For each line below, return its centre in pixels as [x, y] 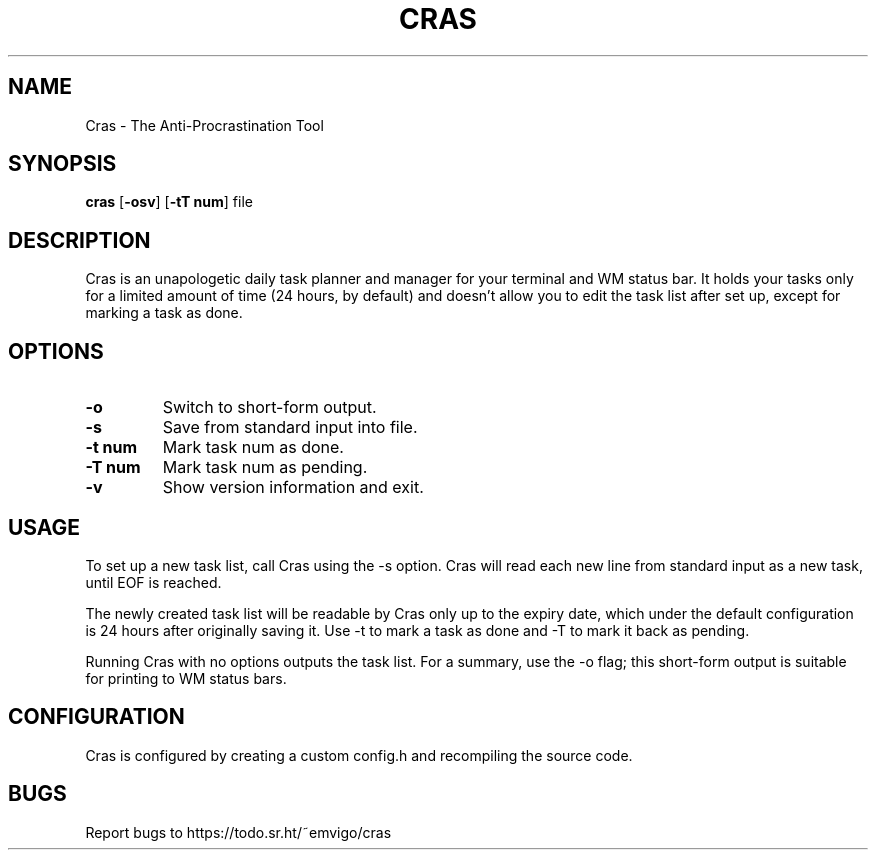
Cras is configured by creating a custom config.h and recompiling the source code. [359, 755]
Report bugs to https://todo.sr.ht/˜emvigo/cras [238, 832]
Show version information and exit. [293, 487]
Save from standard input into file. [290, 427]
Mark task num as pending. [265, 467]
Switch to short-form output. [269, 407]
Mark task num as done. [253, 447]
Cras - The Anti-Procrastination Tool [204, 125]
